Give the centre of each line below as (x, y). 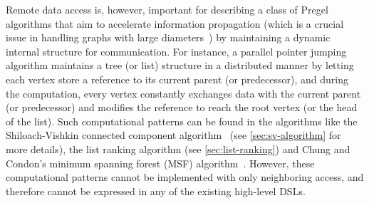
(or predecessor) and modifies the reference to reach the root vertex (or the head (182, 107)
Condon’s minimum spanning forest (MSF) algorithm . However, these (160, 163)
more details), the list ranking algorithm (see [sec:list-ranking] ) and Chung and (178, 149)
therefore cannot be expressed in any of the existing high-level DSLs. (156, 191)
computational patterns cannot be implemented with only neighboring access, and (185, 177)
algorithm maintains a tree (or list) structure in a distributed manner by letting (180, 65)
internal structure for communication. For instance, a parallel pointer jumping (176, 51)
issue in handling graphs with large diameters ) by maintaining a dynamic (168, 37)
